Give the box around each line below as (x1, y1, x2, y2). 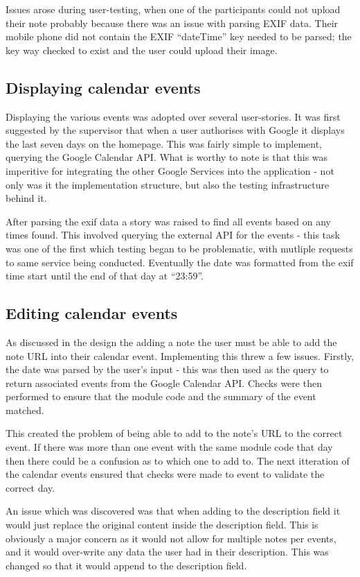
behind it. (6, 191, 47, 205)
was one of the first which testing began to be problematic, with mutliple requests (6, 241, 353, 255)
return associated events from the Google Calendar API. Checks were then (6, 375, 322, 390)
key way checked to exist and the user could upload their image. (6, 42, 278, 57)
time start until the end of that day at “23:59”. (6, 268, 204, 283)
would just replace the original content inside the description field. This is (6, 517, 318, 532)
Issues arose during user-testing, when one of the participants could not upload (6, 2, 341, 16)
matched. (6, 402, 44, 417)
